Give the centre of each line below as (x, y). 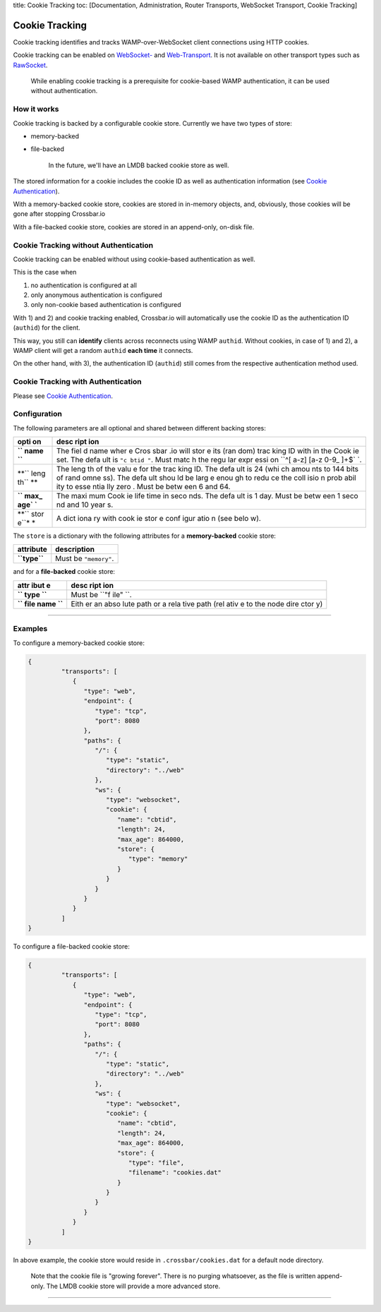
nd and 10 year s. (85, 505)
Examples (30, 629)
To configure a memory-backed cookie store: (79, 643)
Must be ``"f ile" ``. (101, 594)
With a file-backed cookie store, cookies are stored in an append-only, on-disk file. (134, 227)
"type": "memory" (158, 859)
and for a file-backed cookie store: (64, 572)
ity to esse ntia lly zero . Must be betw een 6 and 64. (143, 487)
